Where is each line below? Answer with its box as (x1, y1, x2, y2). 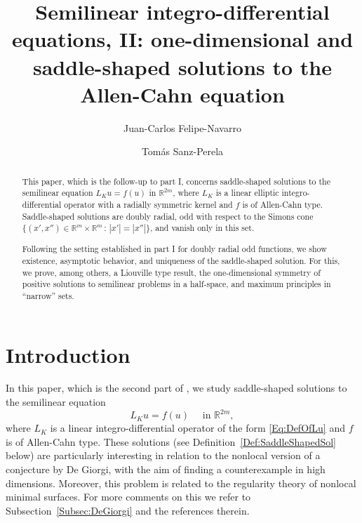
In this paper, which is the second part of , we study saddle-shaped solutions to (6, 380, 347, 395)
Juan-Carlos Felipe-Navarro (123, 120, 241, 135)
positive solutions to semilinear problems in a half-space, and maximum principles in (22, 278, 331, 290)
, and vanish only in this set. (150, 222, 255, 234)
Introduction (6, 340, 130, 369)
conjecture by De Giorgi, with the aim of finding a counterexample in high (6, 461, 326, 476)
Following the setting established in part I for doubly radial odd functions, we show (22, 243, 327, 255)
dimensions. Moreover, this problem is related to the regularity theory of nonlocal (6, 475, 356, 490)
